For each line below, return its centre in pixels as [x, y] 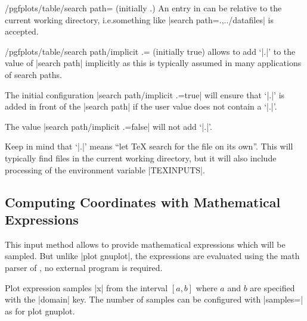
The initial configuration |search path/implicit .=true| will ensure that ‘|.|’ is [145, 94]
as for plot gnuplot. [40, 311]
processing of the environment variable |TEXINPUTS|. [105, 169]
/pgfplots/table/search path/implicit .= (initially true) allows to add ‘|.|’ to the [150, 51]
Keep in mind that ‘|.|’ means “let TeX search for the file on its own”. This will [149, 146]
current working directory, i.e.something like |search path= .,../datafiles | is [139, 19]
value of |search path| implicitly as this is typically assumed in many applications [153, 63]
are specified [272, 287]
